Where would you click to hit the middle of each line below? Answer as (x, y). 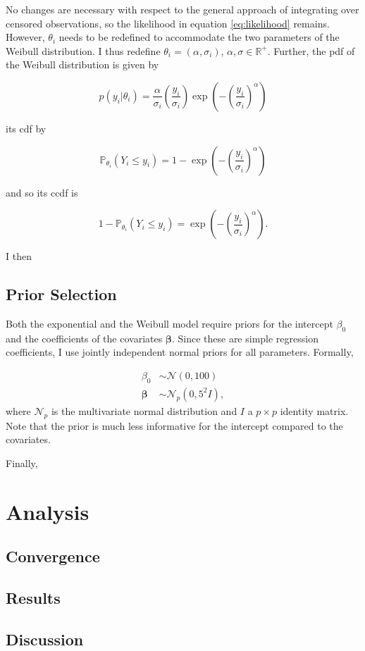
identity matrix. (314, 410)
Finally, (22, 463)
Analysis (48, 511)
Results (33, 597)
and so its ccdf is (42, 192)
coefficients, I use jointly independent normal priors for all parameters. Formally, (180, 352)
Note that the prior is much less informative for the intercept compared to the (174, 425)
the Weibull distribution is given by (82, 64)
